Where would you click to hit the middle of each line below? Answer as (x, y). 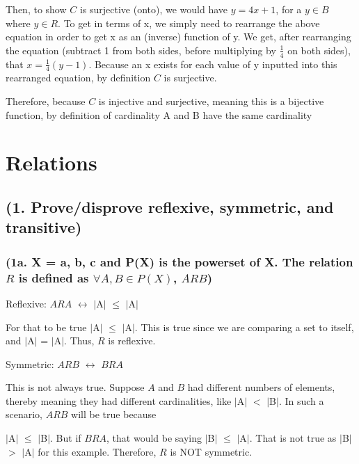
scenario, (24, 414)
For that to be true (46, 327)
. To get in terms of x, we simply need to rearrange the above (189, 23)
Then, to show (36, 9)
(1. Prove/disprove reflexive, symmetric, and (170, 206)
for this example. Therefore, (97, 451)
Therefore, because (46, 101)
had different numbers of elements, (261, 387)
